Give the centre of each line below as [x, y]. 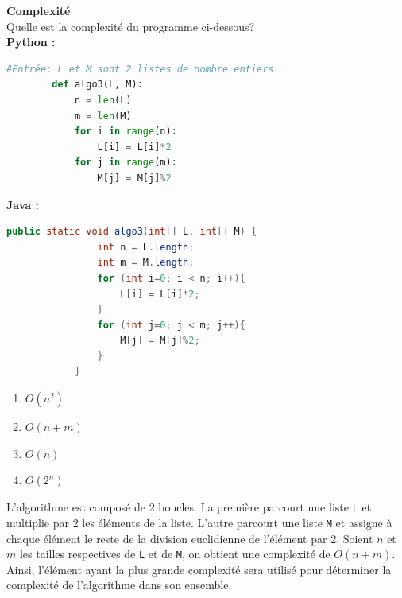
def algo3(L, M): [97, 85]
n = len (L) [103, 100]
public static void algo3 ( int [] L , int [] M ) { [132, 232]
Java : [23, 204]
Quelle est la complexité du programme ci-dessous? [131, 26]
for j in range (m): [126, 163]
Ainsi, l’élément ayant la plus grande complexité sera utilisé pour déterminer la [199, 569]
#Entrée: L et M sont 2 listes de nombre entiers [140, 69]
